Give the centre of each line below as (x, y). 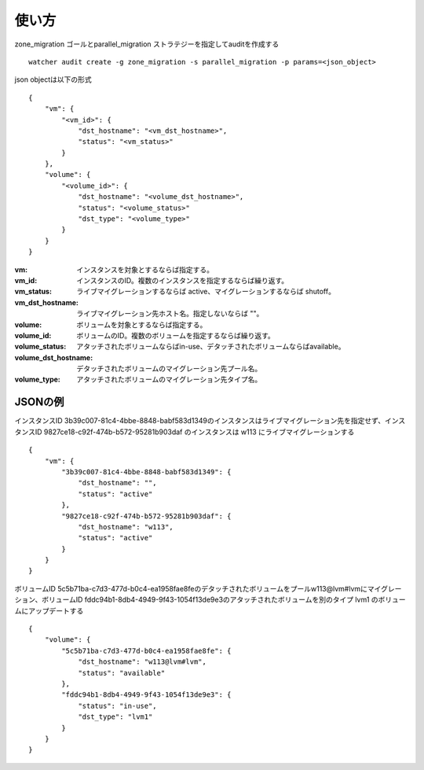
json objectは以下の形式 (53, 79)
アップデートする (56, 610)
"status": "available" (122, 673)
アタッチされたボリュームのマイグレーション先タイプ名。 (169, 379)
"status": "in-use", (117, 706)
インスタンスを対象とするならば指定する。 (145, 269)
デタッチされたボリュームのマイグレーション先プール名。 (169, 369)
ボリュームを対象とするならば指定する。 (142, 324)
